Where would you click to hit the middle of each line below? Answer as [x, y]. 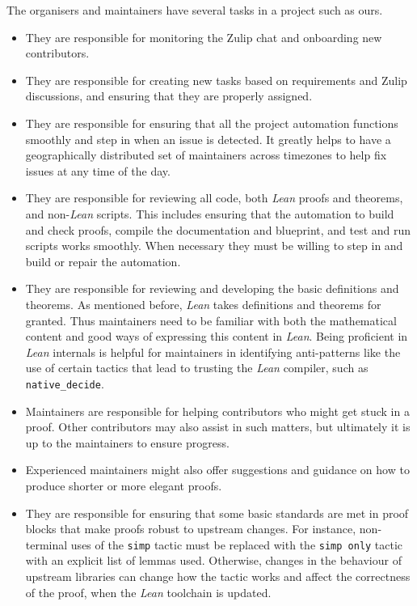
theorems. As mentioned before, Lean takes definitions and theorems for [203, 304]
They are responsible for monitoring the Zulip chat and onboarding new [204, 37]
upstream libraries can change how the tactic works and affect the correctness [218, 576]
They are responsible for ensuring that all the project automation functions [212, 123]
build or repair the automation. [103, 261]
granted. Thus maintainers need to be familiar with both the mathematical [211, 320]
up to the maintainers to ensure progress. [127, 442]
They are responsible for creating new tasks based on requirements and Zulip [216, 80]
